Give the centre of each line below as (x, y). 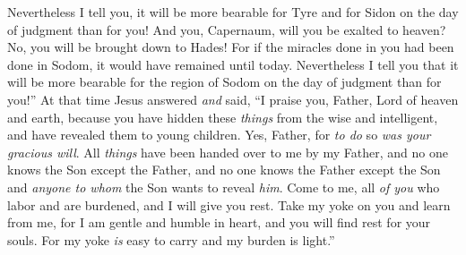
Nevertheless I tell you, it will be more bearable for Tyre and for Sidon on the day (233, 12)
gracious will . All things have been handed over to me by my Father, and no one (228, 152)
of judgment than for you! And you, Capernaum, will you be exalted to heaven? (227, 29)
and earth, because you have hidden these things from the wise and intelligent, (223, 117)
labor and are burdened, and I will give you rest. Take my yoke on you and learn (229, 204)
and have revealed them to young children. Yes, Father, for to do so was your (219, 135)
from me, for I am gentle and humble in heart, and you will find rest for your (219, 222)
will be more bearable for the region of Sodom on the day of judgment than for (224, 82)
